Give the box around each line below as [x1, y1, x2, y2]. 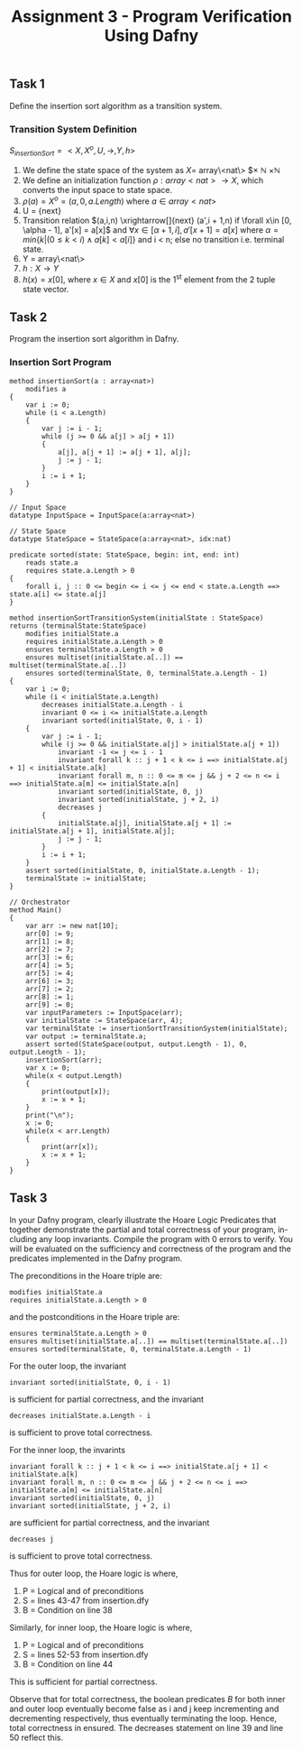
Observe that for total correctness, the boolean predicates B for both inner [9, 1693, 286, 1704]
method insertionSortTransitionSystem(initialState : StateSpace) [9, 613, 264, 622]
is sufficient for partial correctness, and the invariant [9, 1394, 205, 1405]
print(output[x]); [41, 1087, 111, 1096]
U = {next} [22, 206, 61, 216]
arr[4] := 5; [25, 961, 75, 970]
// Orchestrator [9, 898, 70, 907]
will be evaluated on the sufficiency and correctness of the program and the [9, 1243, 291, 1254]
